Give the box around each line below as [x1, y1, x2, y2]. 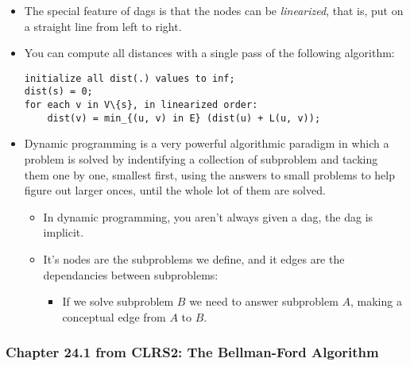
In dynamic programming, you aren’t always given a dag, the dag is [43, 208, 373, 225]
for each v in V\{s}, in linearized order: [24, 99, 258, 111]
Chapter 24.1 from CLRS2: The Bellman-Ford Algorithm [6, 342, 379, 362]
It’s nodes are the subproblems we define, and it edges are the [43, 250, 345, 267]
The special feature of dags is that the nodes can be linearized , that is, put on [24, 2, 404, 18]
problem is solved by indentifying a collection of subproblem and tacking [24, 151, 378, 167]
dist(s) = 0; [24, 86, 93, 98]
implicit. [43, 224, 84, 241]
